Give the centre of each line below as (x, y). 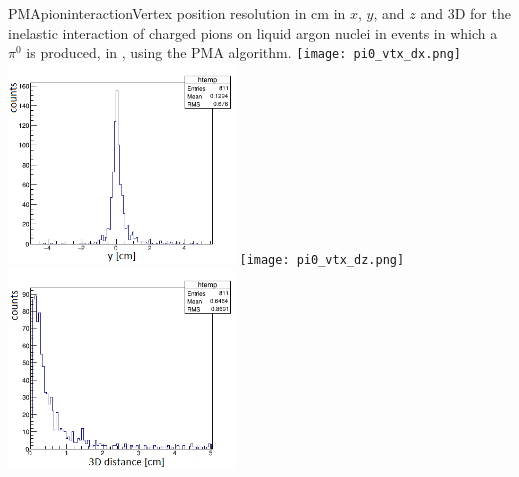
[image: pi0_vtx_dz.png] (322, 259)
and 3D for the (465, 13)
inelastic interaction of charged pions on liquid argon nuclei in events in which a (253, 32)
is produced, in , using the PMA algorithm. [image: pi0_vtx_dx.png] (243, 52)
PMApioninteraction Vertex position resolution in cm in (177, 13)
